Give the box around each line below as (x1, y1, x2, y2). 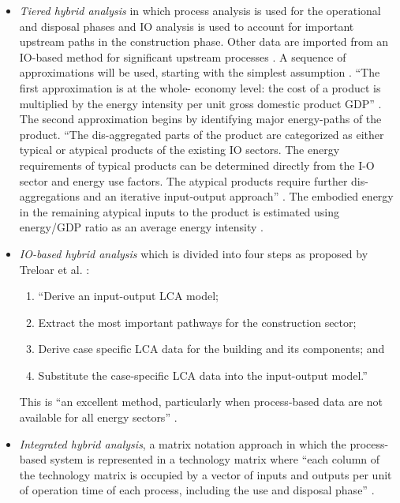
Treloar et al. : (19, 261, 90, 277)
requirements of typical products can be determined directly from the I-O (19, 156, 375, 173)
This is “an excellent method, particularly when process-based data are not (19, 393, 383, 410)
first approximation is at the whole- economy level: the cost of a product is (19, 79, 381, 96)
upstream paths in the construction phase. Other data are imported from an (19, 33, 389, 50)
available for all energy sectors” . (19, 409, 178, 426)
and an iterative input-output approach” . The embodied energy (83, 188, 394, 205)
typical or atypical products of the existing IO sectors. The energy (19, 141, 340, 158)
